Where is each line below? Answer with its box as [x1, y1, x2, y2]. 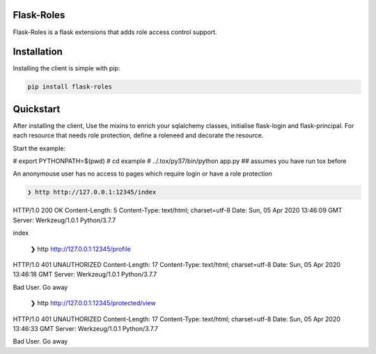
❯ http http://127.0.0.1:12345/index [27, 188, 157, 197]
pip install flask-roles [27, 83, 113, 91]
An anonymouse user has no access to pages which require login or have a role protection [13, 169, 273, 178]
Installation [13, 46, 63, 58]
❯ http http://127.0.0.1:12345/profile [30, 245, 132, 253]
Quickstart [13, 103, 61, 115]
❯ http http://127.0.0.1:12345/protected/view [30, 299, 156, 307]
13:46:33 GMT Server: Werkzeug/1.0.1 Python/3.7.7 [13, 324, 159, 332]
